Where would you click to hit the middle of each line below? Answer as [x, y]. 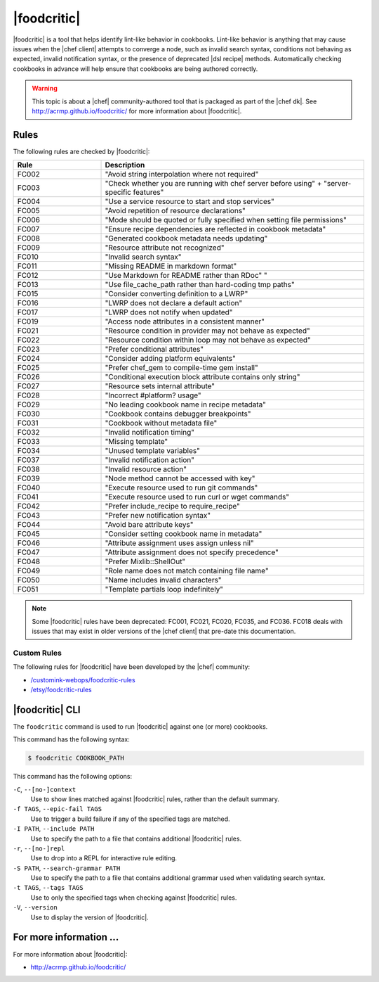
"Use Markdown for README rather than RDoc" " [186, 276]
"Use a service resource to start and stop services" [190, 202]
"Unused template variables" [152, 451]
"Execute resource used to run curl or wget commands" [197, 497]
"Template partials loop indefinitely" [164, 589]
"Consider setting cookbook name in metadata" [184, 534]
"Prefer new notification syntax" [158, 516]
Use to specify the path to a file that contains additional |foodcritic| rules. [136, 838]
